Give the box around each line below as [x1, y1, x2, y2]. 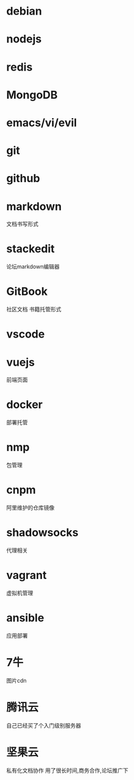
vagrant [6, 569, 47, 583]
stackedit [6, 242, 55, 256]
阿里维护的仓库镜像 [6, 504, 55, 511]
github [6, 172, 41, 185]
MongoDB [6, 88, 58, 102]
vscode [6, 327, 45, 341]
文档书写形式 [6, 221, 38, 228]
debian [6, 4, 43, 18]
